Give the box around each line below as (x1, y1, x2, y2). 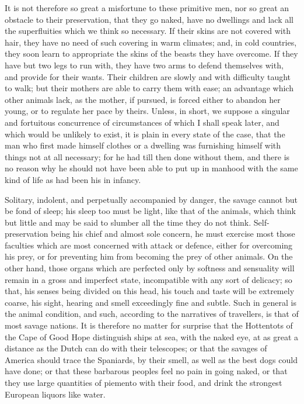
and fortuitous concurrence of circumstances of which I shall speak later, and (5, 116, 279, 128)
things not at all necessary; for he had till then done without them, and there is (5, 150, 290, 163)
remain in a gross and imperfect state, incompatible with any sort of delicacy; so (5, 273, 292, 285)
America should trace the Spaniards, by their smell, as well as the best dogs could (5, 353, 298, 365)
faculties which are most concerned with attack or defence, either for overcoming (5, 239, 293, 251)
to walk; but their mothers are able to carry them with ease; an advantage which (5, 82, 293, 94)
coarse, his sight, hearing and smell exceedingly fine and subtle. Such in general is (5, 296, 296, 308)
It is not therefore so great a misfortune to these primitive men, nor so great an (5, 2, 289, 13)
